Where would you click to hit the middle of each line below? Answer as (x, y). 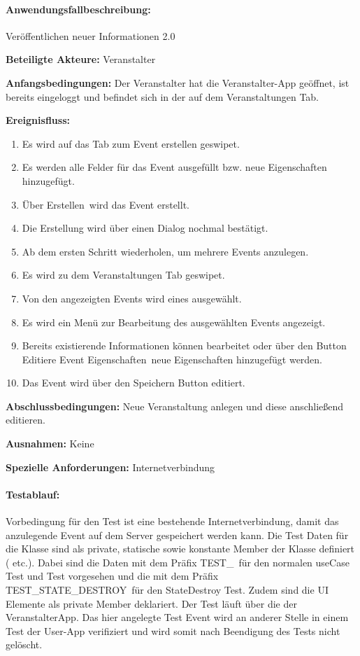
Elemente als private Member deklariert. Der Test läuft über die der (151, 603)
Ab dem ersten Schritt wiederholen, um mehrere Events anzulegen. (165, 251)
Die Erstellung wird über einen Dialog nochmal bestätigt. (145, 228)
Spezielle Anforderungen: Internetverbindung (110, 467)
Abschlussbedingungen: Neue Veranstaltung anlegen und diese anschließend (175, 406)
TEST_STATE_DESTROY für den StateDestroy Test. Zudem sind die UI (167, 590)
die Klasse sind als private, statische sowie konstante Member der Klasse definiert (180, 549)
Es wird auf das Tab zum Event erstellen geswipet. (131, 143)
